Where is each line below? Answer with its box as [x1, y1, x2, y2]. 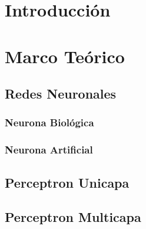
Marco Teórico [5, 44, 125, 68]
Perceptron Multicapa [5, 208, 141, 226]
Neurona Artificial [5, 142, 93, 157]
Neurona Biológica [5, 115, 94, 130]
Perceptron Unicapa [5, 173, 130, 191]
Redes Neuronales [5, 84, 117, 103]
